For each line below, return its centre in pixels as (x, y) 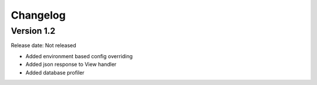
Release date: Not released (43, 45)
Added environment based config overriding (79, 56)
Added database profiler (55, 72)
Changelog (38, 15)
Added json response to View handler (71, 65)
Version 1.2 (33, 31)
